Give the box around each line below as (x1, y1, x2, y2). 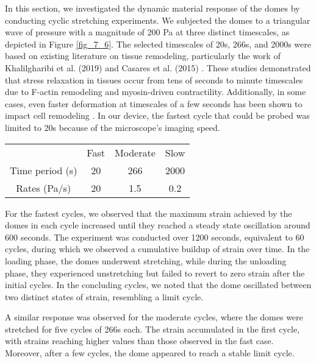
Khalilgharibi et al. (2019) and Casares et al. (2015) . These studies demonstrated (5, 61, 311, 74)
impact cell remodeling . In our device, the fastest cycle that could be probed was (5, 109, 310, 122)
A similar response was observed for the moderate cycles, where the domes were (5, 311, 303, 323)
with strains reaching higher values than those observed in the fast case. (5, 334, 274, 347)
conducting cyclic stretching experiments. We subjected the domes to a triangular (5, 13, 311, 26)
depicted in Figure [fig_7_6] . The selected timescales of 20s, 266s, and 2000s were (5, 37, 311, 50)
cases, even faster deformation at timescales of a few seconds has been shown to (5, 97, 303, 110)
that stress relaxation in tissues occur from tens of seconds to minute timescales (5, 73, 303, 86)
